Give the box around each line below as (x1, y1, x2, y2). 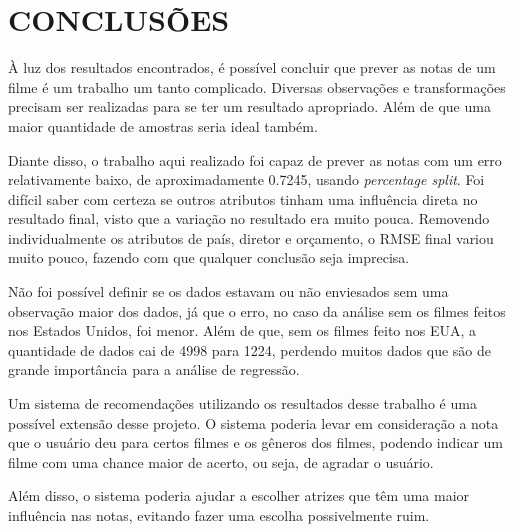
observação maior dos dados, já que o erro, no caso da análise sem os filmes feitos (8, 300, 506, 321)
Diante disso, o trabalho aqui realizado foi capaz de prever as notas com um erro (8, 149, 502, 170)
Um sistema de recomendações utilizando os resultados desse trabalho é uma (8, 393, 477, 414)
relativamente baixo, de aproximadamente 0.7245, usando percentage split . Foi (8, 169, 485, 190)
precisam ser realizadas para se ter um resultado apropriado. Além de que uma (8, 96, 491, 117)
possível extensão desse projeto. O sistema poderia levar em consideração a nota (8, 412, 499, 433)
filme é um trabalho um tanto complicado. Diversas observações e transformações (8, 76, 506, 97)
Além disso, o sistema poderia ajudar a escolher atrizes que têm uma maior (8, 485, 470, 506)
